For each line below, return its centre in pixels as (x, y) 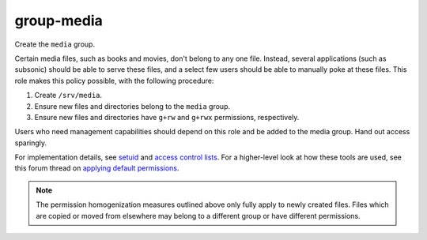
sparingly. (31, 143)
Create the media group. (55, 44)
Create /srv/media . (68, 96)
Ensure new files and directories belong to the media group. (132, 106)
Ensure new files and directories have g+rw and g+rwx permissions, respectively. (167, 117)
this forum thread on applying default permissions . (97, 168)
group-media (59, 21)
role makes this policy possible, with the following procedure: (114, 81)
